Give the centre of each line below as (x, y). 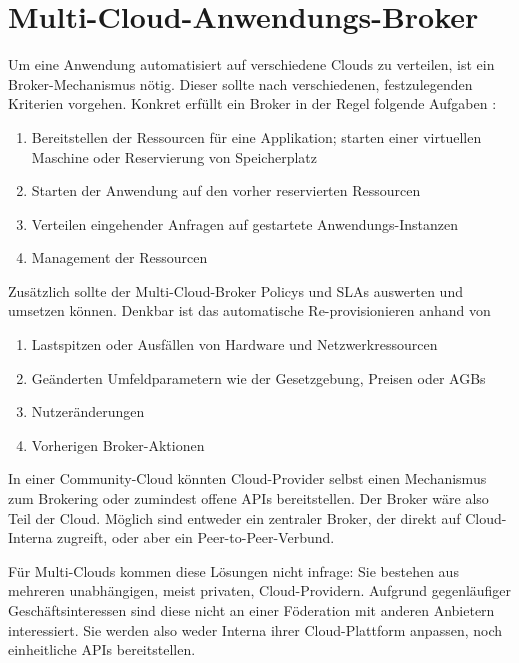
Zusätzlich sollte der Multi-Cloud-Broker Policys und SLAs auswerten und (235, 290)
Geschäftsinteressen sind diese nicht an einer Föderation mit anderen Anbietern (251, 610)
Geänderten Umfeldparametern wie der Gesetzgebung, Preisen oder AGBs (258, 377)
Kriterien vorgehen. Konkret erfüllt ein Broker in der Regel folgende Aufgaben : (252, 103)
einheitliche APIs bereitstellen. (102, 649)
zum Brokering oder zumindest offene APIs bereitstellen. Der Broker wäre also (248, 498)
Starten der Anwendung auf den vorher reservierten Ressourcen (226, 190)
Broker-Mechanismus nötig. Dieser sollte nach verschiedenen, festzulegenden (240, 83)
